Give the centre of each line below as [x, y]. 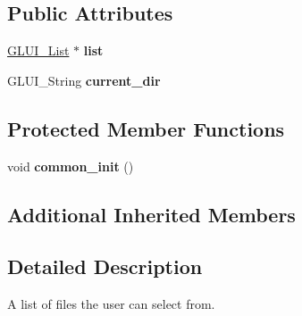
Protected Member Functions [146, 128]
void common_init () [71, 166]
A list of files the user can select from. [111, 304]
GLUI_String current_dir [84, 80]
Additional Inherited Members [151, 214]
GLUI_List [38, 50]
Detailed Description [105, 266]
